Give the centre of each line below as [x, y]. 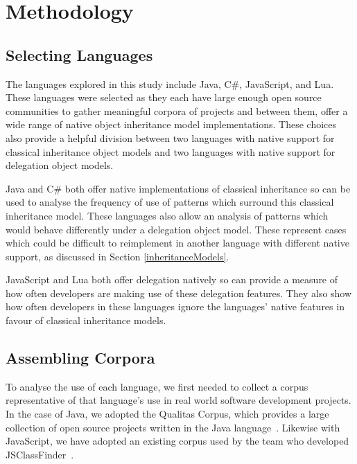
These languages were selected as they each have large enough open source [164, 97]
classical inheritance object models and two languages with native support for [171, 151]
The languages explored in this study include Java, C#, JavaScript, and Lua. [170, 83]
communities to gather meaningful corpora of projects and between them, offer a [177, 110]
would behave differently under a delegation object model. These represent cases [176, 229]
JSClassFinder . [40, 454]
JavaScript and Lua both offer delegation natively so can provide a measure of [172, 279]
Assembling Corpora [80, 358]
